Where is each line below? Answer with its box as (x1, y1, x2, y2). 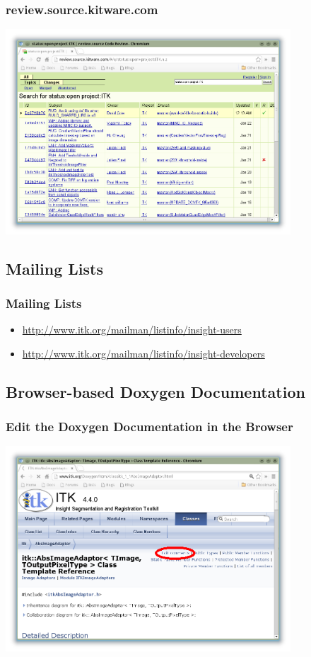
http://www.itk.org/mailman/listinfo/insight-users (22, 322, 242, 337)
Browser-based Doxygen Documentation (6, 380, 305, 402)
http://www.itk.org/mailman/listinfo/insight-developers (22, 345, 265, 360)
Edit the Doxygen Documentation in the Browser (6, 418, 293, 435)
